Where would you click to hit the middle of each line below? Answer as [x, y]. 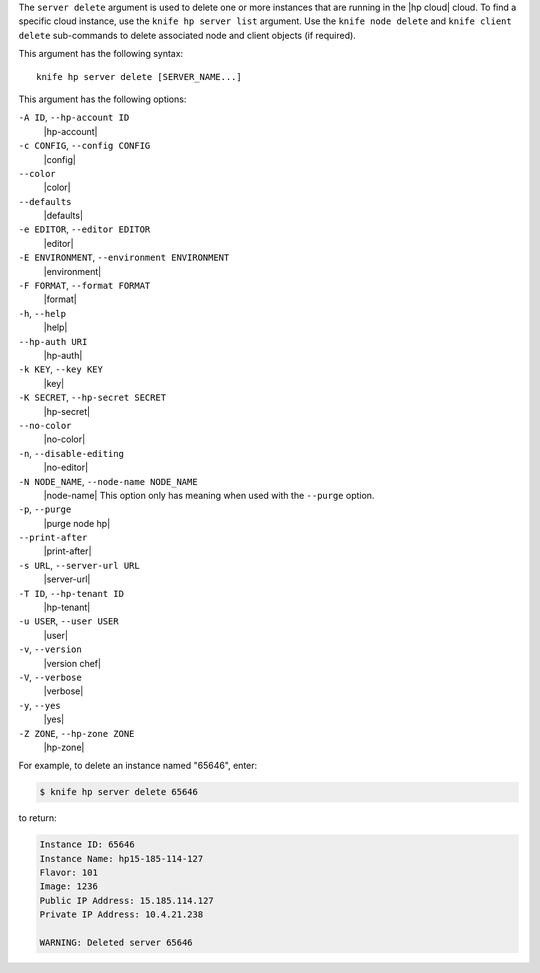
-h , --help [42, 313]
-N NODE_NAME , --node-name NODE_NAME [108, 481]
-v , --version [50, 649]
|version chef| [72, 663]
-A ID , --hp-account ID [74, 117]
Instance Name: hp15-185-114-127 [121, 858]
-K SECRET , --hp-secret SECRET [92, 397]
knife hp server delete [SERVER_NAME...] [139, 76]
